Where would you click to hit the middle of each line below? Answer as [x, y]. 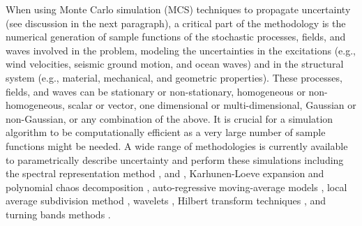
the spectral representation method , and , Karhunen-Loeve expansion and [165, 173]
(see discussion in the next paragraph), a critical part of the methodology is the [176, 23]
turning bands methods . [58, 214]
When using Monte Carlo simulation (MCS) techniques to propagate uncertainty [178, 9]
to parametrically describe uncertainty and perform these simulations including [175, 159]
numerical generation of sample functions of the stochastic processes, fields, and [176, 37]
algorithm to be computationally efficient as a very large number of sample [166, 132]
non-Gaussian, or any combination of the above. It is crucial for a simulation [169, 118]
